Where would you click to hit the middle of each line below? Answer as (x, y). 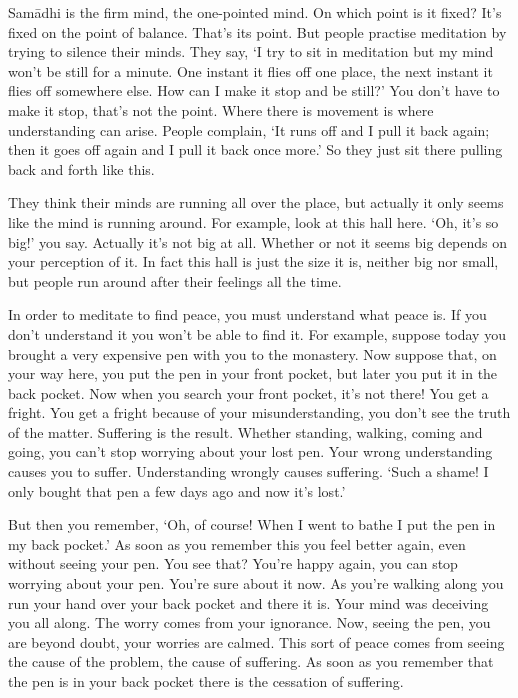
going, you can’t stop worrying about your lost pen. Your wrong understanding (250, 451)
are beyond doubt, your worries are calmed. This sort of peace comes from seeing (256, 641)
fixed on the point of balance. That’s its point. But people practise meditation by (257, 31)
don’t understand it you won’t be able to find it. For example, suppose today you (257, 333)
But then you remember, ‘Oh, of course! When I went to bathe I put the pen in (252, 524)
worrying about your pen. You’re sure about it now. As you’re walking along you (256, 583)
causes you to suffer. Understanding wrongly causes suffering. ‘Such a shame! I (248, 471)
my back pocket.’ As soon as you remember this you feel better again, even (237, 543)
